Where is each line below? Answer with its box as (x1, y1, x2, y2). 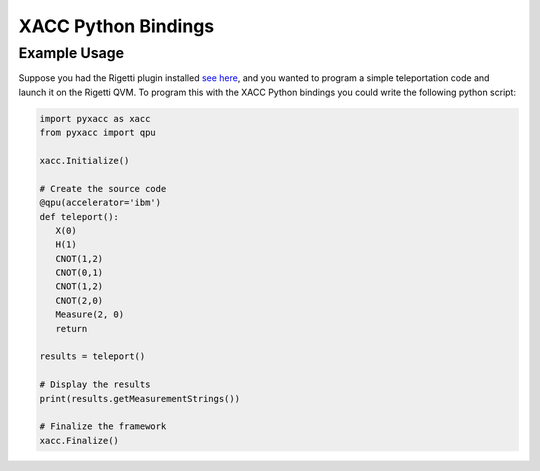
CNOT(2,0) (55, 295, 104, 306)
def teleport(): (39, 211, 120, 222)
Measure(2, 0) (55, 309, 125, 320)
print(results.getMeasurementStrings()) (39, 393, 240, 404)
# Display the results (39, 379, 151, 390)
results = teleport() (39, 351, 146, 362)
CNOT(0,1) (55, 267, 104, 279)
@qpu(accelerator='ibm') (39, 197, 162, 209)
